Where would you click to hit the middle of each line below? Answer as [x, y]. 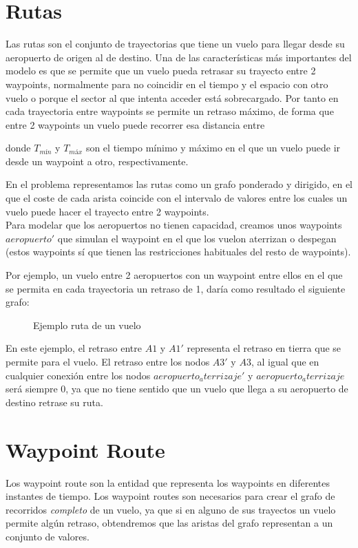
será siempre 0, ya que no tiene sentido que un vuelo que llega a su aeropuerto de [177, 389]
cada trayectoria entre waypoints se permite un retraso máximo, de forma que [170, 111]
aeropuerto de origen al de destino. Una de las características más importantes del [179, 57]
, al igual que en [285, 361]
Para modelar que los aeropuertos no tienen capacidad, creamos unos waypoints [174, 225]
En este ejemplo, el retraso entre [74, 348]
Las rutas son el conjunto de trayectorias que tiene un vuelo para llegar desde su [175, 44]
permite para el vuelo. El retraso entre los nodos [108, 361]
